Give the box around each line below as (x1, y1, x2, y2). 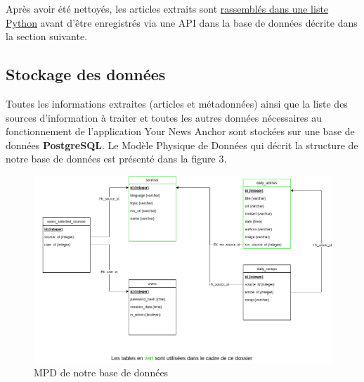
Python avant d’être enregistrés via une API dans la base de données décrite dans (6, 15, 358, 30)
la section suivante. (6, 29, 88, 44)
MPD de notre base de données (34, 365, 169, 380)
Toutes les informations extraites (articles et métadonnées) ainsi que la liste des (6, 96, 348, 110)
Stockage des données (6, 63, 166, 85)
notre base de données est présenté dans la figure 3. (6, 151, 227, 166)
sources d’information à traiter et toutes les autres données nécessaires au (6, 110, 323, 125)
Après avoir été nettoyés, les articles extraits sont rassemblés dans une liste (6, 1, 329, 15)
